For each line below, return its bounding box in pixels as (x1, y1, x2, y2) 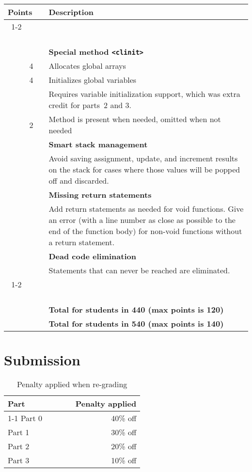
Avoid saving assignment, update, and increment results (48, 153, 238, 164)
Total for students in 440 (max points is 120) (48, 304, 224, 315)
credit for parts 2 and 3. (48, 99, 131, 110)
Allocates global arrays (48, 60, 126, 71)
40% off (111, 412, 137, 424)
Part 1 (8, 426, 30, 438)
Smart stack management (48, 139, 148, 150)
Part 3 (8, 455, 30, 466)
